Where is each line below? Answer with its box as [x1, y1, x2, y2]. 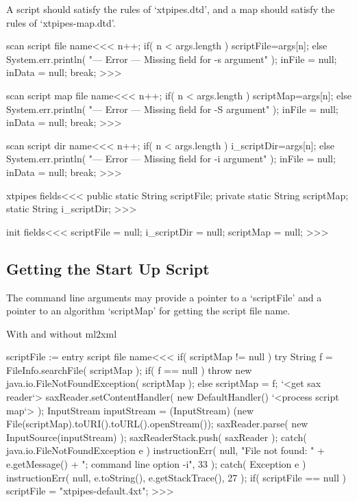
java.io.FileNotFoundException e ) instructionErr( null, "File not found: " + [6, 443, 325, 457]
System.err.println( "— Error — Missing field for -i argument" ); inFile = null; [6, 151, 336, 166]
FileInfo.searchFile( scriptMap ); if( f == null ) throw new [6, 362, 252, 377]
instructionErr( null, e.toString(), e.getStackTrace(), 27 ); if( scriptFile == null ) [6, 470, 346, 484]
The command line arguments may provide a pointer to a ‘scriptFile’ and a [6, 290, 322, 304]
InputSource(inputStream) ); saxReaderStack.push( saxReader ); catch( [6, 429, 307, 444]
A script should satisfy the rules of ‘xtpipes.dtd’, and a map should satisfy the [6, 2, 335, 16]
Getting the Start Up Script [6, 258, 210, 279]
